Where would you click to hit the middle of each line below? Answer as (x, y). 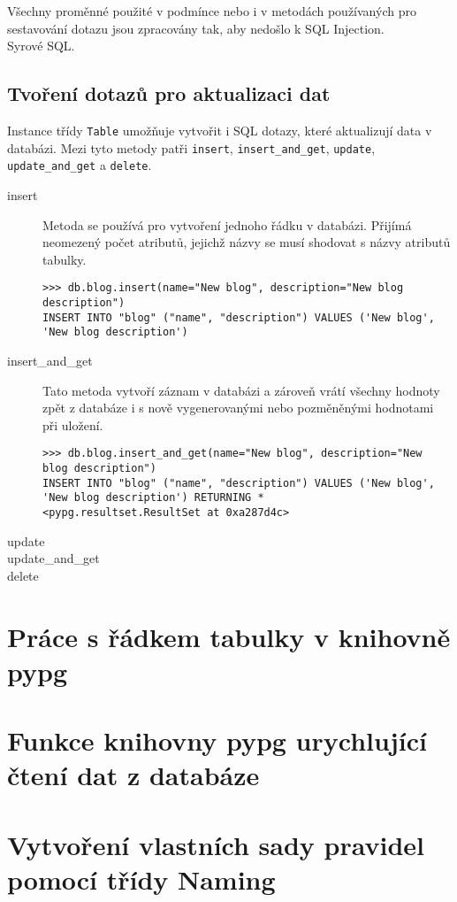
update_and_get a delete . (80, 165)
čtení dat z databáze (133, 775)
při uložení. (73, 424)
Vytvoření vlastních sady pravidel (216, 844)
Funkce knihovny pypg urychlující (217, 740)
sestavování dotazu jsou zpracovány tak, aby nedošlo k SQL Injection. (196, 28)
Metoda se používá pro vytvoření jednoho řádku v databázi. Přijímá (227, 224)
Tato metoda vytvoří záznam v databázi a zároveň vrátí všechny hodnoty (241, 390)
